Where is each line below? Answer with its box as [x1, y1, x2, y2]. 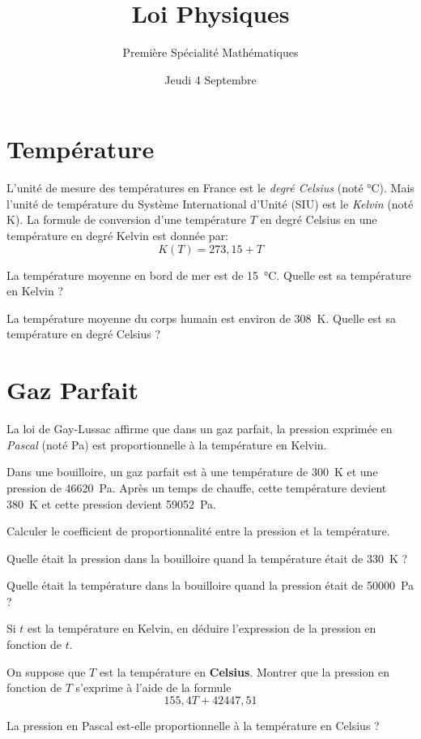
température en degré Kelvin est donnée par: [6, 227, 229, 244]
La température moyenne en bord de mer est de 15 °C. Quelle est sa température [6, 266, 411, 283]
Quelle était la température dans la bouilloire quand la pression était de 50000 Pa [6, 577, 415, 594]
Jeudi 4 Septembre [164, 71, 257, 88]
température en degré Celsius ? [6, 325, 161, 342]
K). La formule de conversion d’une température [6, 211, 246, 228]
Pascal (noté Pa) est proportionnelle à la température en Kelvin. [6, 436, 327, 453]
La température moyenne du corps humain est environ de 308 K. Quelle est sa [6, 309, 396, 326]
